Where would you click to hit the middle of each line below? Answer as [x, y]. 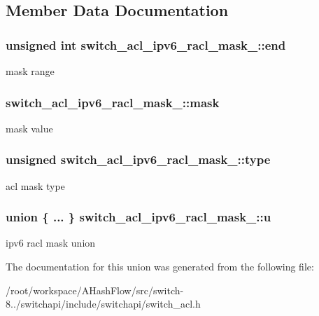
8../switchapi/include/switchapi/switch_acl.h [103, 304]
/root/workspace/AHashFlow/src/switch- [95, 290]
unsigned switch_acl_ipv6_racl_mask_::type [138, 159]
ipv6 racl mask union [51, 243]
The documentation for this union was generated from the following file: [160, 267]
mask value [29, 128]
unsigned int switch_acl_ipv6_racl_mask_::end [146, 44]
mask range [30, 71]
